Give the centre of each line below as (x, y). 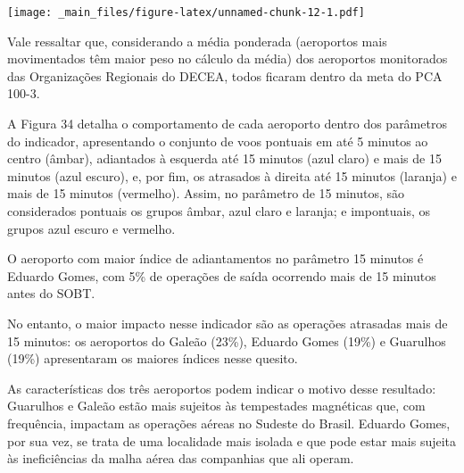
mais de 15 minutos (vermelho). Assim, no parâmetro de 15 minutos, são (206, 193)
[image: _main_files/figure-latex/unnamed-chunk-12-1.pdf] (186, 12)
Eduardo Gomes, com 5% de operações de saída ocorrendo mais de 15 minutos (222, 275)
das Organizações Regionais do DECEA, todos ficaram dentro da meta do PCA (225, 75)
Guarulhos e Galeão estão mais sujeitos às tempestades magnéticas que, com (216, 406)
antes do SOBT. (51, 293)
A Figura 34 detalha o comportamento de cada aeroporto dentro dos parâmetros (227, 124)
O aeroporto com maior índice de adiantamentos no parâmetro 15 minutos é (215, 258)
